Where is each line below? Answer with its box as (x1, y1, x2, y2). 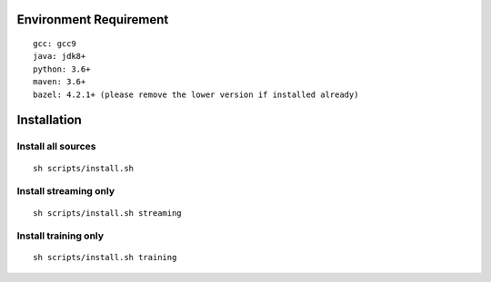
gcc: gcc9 (33, 39, 76, 49)
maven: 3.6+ (33, 77, 86, 87)
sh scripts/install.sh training (33, 252, 177, 263)
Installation (16, 112, 82, 128)
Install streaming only (16, 185, 115, 198)
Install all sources (16, 141, 96, 153)
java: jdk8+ (33, 51, 86, 62)
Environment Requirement (16, 12, 169, 27)
